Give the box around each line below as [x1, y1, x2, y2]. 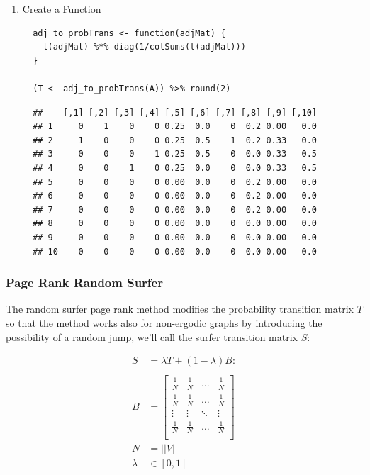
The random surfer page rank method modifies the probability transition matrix [6, 301, 354, 316]
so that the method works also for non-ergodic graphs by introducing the [6, 315, 323, 330]
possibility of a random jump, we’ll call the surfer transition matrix [6, 329, 298, 344]
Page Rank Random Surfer [6, 274, 163, 291]
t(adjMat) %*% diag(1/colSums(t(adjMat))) [43, 42, 246, 52]
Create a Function [22, 1, 101, 16]
